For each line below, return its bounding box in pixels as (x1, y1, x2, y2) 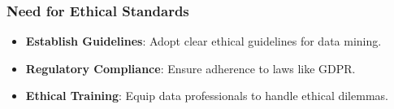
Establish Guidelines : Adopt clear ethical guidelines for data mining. (25, 33, 382, 50)
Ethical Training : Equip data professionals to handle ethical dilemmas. (25, 87, 388, 104)
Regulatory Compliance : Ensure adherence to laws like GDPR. (25, 59, 356, 76)
